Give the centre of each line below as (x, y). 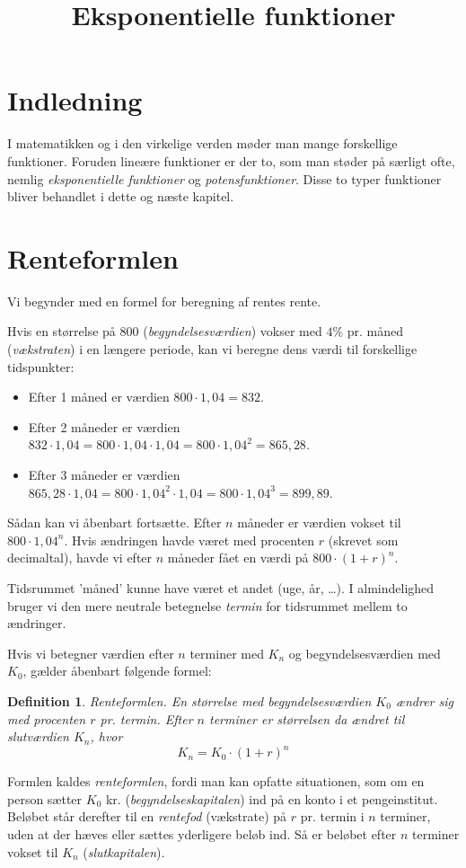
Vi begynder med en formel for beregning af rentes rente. (164, 301)
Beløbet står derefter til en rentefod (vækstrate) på (147, 816)
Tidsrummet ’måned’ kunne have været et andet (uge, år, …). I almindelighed (221, 587)
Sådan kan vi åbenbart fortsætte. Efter (114, 523)
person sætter (45, 798)
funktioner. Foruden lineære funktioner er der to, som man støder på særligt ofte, (231, 160)
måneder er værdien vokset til (319, 523)
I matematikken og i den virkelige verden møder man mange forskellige (202, 143)
